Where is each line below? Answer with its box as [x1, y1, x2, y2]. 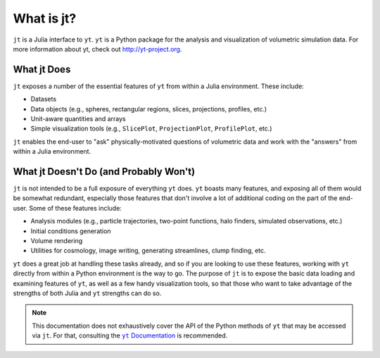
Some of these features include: [29, 204, 122, 212]
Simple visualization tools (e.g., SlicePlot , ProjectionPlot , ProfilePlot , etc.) [30, 124, 272, 133]
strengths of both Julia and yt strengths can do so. [13, 289, 162, 297]
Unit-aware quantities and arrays [30, 115, 126, 123]
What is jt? [13, 11, 77, 26]
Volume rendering [30, 237, 83, 245]
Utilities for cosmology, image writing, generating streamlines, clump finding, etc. [30, 247, 267, 255]
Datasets [30, 95, 56, 104]
